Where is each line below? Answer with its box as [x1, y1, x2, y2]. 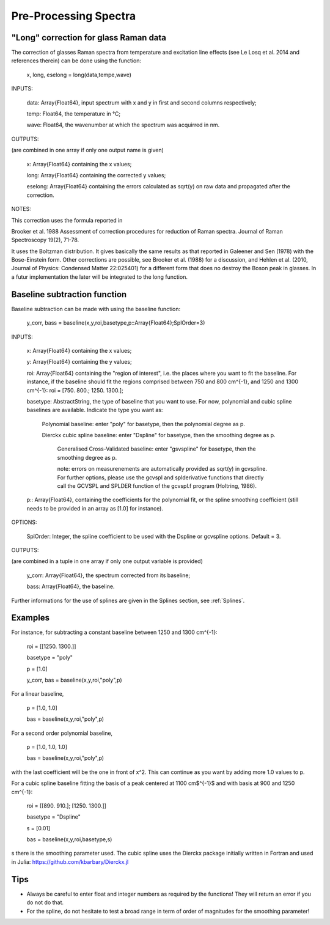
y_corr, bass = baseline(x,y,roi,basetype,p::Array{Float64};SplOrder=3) [26, 319, 205, 326]
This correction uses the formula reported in [11, 216, 123, 224]
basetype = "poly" [26, 654, 73, 662]
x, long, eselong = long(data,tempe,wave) [26, 71, 131, 78]
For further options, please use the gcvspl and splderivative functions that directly [57, 474, 264, 481]
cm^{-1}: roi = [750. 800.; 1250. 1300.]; [26, 386, 123, 394]
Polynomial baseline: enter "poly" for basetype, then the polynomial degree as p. [42, 420, 246, 427]
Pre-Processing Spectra [11, 9, 136, 23]
